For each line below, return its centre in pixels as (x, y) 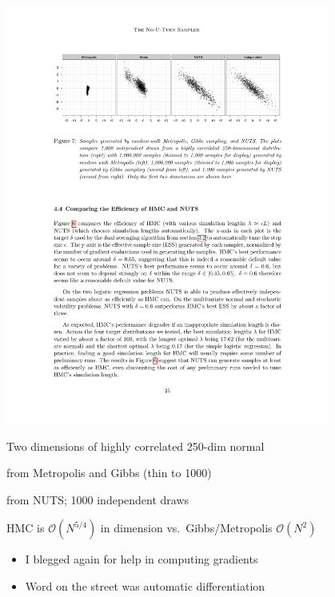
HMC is (26, 528)
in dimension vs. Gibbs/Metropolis (186, 528)
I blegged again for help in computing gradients (142, 559)
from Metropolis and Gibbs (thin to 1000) (109, 473)
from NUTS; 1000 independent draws (98, 499)
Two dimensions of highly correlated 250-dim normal (136, 446)
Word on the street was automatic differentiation (145, 585)
